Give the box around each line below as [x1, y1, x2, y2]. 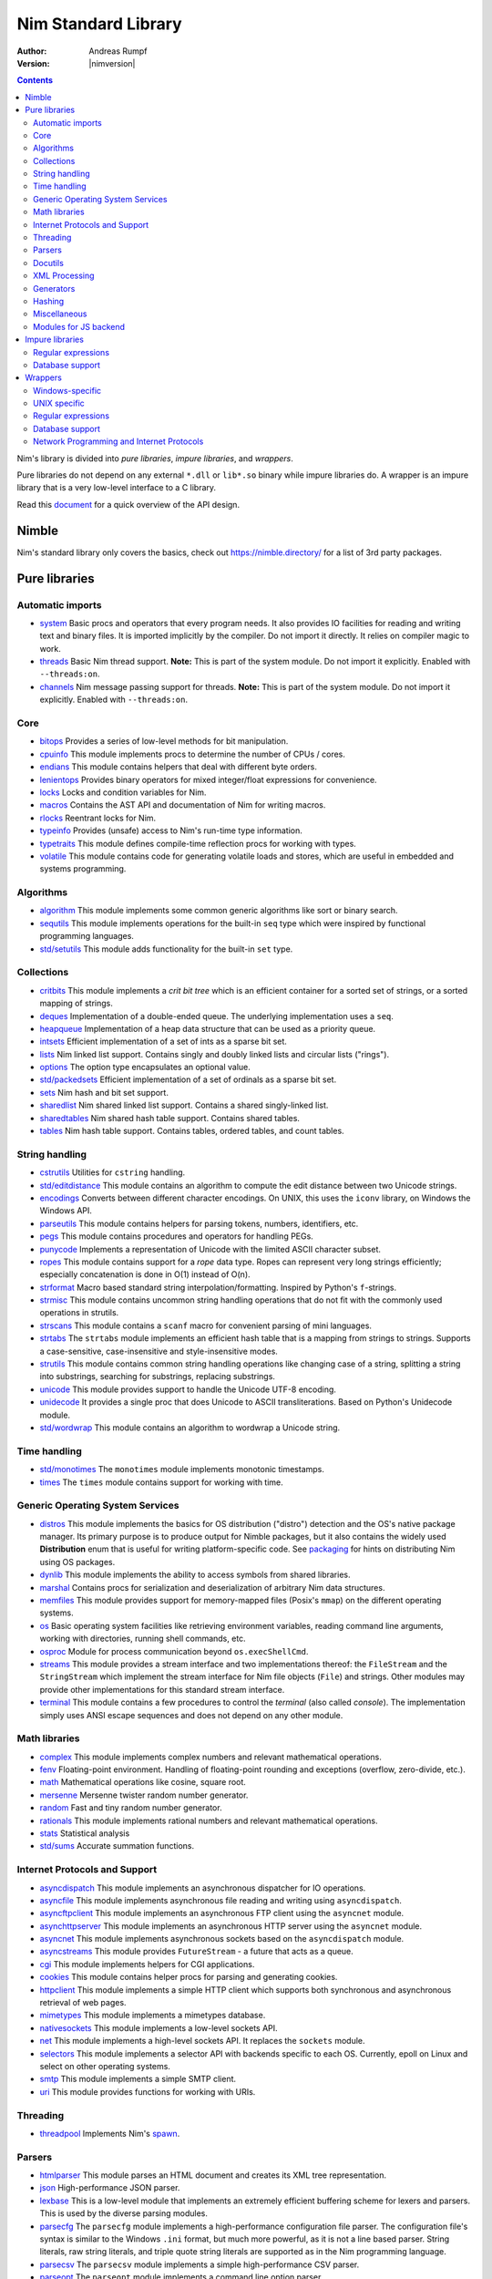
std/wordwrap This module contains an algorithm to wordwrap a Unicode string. [39, 1422, 341, 1433]
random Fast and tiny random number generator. [39, 1802, 222, 1813]
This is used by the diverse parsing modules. [39, 2208, 209, 2219]
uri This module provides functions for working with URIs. [39, 2086, 256, 2097]
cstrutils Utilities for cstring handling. [39, 1167, 186, 1178]
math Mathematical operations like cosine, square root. [39, 1777, 246, 1788]
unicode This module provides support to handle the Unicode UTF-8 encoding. [39, 1384, 337, 1395]
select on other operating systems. [39, 2061, 170, 2071]
